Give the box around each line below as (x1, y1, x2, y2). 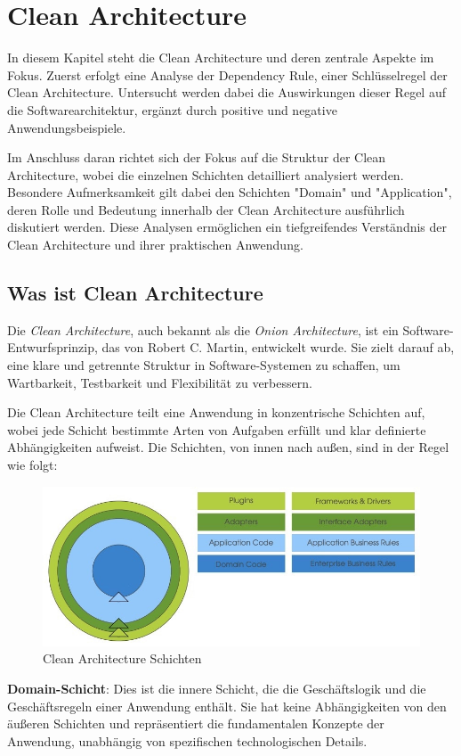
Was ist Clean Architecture (7, 279, 263, 307)
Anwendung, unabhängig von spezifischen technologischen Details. (7, 731, 368, 750)
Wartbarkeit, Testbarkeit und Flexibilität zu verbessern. (7, 373, 312, 391)
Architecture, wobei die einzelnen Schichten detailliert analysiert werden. (7, 165, 404, 184)
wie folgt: (7, 456, 58, 474)
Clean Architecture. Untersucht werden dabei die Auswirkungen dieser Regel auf (7, 83, 446, 102)
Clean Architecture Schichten (43, 649, 202, 668)
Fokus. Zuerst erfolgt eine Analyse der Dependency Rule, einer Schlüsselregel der (7, 65, 448, 84)
